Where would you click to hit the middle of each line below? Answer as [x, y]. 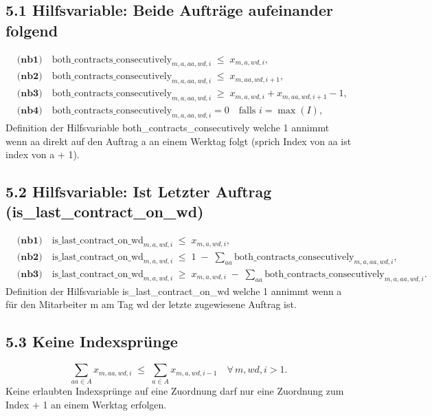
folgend [32, 30]
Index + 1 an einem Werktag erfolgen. [86, 405]
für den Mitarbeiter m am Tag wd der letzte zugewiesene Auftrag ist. [151, 304]
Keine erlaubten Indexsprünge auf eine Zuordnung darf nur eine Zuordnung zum [175, 391]
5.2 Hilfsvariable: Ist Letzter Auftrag [139, 191]
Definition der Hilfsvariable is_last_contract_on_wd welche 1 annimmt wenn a [174, 291]
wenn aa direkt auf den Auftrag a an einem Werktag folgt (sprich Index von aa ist [179, 141]
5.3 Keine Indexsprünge [92, 341]
